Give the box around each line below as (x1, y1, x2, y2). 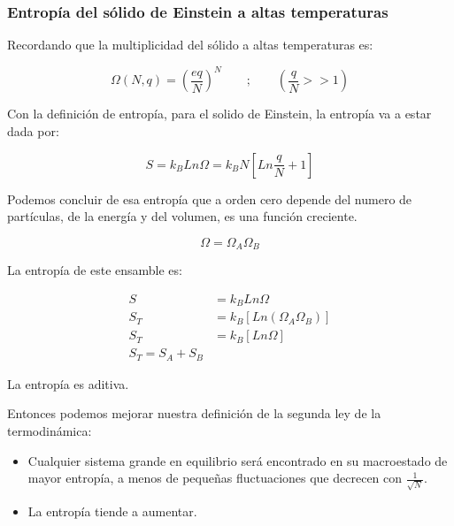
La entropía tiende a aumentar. (27, 501, 197, 520)
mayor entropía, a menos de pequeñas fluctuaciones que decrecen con (27, 469, 403, 487)
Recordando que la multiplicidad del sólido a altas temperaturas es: (7, 35, 373, 54)
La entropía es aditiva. (7, 374, 129, 393)
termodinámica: (7, 421, 92, 439)
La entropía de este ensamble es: (7, 261, 182, 279)
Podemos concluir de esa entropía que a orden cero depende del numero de (7, 189, 412, 208)
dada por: (7, 121, 59, 140)
